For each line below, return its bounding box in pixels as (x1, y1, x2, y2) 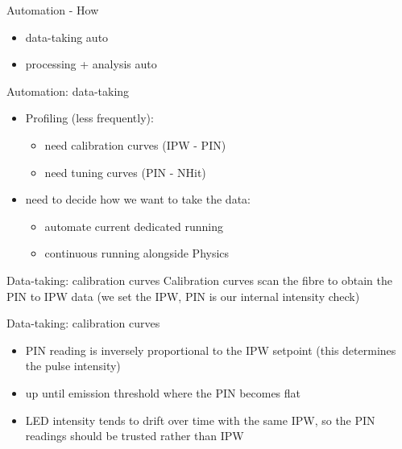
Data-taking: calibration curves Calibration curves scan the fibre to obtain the (6, 271, 392, 288)
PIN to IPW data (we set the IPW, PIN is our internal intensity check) (6, 287, 360, 304)
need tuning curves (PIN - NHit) (44, 163, 206, 180)
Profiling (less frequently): (25, 109, 154, 126)
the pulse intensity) (25, 357, 121, 374)
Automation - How (6, 2, 99, 18)
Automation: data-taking (6, 82, 130, 99)
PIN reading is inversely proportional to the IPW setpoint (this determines (25, 341, 396, 358)
